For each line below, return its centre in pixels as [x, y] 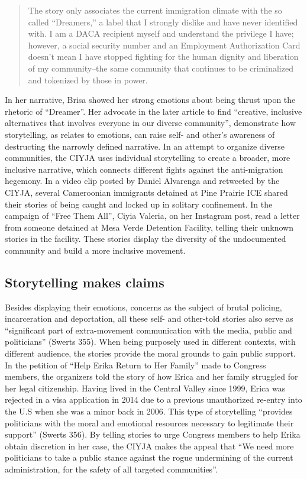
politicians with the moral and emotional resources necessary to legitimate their [149, 423]
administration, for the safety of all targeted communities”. [111, 469]
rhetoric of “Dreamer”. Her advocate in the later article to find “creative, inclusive [153, 111]
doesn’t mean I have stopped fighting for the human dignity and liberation [163, 56]
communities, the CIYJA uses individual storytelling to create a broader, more [148, 158]
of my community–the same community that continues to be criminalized [161, 68]
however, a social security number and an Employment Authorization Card [164, 45]
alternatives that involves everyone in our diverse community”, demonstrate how [151, 123]
